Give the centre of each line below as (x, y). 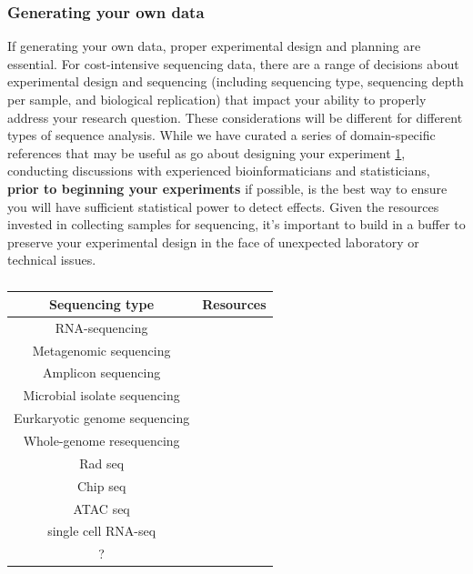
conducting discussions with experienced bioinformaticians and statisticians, (219, 171)
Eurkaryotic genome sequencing (102, 418)
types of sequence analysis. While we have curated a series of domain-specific (221, 135)
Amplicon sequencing (102, 373)
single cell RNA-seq (102, 531)
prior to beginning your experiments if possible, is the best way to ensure (227, 188)
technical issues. (52, 260)
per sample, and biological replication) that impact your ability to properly (217, 99)
